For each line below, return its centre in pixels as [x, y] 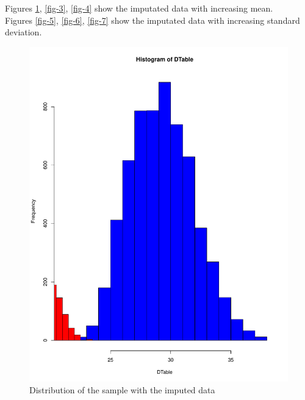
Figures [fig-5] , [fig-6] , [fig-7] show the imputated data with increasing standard [152, 20]
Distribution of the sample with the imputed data [122, 390]
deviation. [23, 32]
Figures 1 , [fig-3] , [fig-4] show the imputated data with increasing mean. [139, 8]
